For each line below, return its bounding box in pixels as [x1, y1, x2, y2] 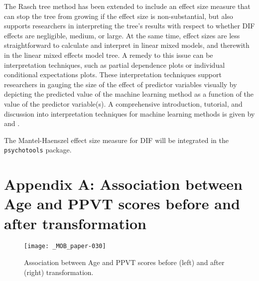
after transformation [4, 213, 146, 233]
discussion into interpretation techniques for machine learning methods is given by [4, 108, 255, 119]
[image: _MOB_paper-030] [24, 243, 106, 250]
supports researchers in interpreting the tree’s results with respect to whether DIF [4, 20, 255, 31]
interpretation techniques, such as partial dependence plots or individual [4, 59, 225, 70]
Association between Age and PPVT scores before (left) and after [24, 257, 225, 268]
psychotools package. [4, 144, 72, 155]
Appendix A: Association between [4, 174, 243, 194]
